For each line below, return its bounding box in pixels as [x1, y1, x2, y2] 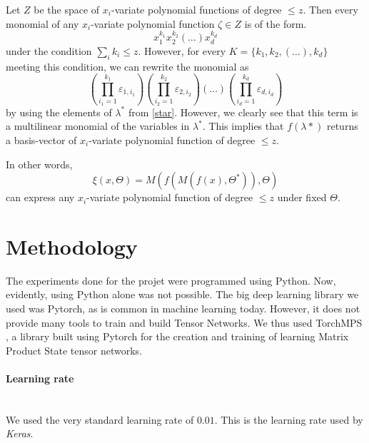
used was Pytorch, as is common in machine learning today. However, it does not [6, 301, 360, 316]
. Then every [303, 2, 358, 16]
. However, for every [138, 43, 226, 58]
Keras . [6, 426, 34, 441]
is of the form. [244, 16, 307, 31]
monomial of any [6, 16, 79, 31]
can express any [6, 190, 75, 205]
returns [326, 118, 358, 133]
